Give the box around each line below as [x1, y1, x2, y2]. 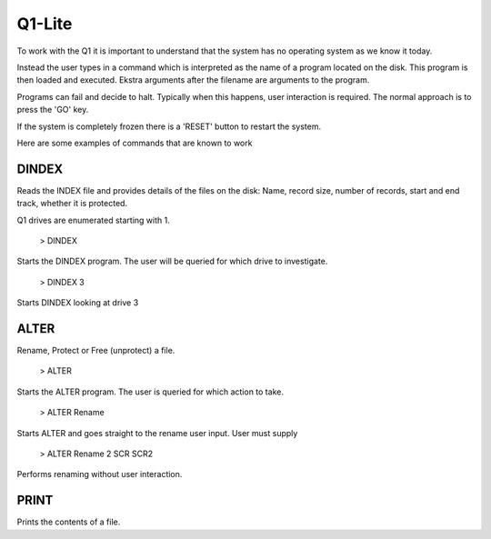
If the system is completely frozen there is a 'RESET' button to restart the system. [16, 121, 322, 132]
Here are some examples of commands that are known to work [16, 137, 253, 148]
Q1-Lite [16, 14, 73, 34]
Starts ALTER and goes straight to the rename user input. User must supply [16, 427, 298, 438]
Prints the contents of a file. [16, 516, 121, 527]
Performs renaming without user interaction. [16, 469, 183, 480]
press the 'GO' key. [16, 105, 89, 115]
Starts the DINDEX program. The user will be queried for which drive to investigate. [16, 255, 328, 267]
